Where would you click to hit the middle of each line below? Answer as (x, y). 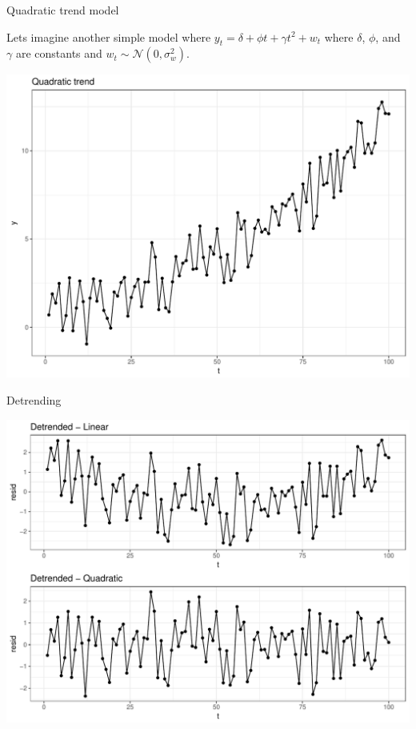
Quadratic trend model (63, 10)
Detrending (34, 399)
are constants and (59, 53)
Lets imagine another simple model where (109, 36)
